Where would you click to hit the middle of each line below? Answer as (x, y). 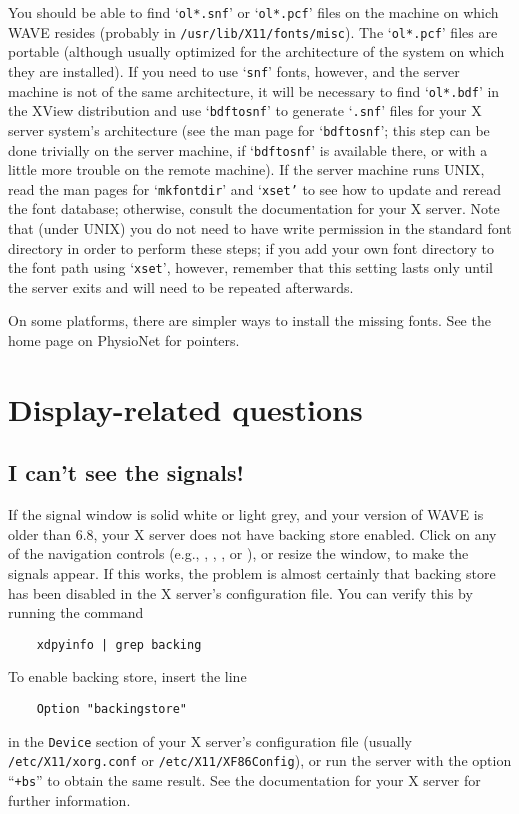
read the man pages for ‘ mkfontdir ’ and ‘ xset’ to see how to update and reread (254, 188)
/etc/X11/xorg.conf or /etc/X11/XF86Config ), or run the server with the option (260, 760)
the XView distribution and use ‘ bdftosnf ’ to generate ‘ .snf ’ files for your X (245, 110)
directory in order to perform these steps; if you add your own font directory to (251, 247)
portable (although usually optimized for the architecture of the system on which (256, 51)
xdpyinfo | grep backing (119, 644)
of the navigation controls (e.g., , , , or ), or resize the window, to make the (238, 553)
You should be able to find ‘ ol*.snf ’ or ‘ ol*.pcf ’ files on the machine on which (253, 12)
